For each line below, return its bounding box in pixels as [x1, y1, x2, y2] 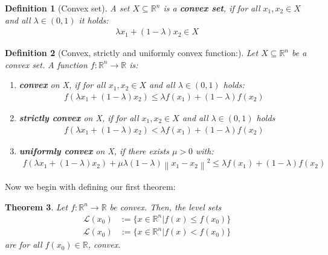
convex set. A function [5, 58, 88, 71]
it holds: [79, 13, 109, 26]
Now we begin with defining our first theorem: [5, 180, 176, 192]
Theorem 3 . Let [5, 200, 68, 213]
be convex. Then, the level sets [109, 200, 222, 213]
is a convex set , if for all [163, 2, 260, 14]
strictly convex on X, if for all [19, 112, 139, 124]
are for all [5, 238, 42, 251]
